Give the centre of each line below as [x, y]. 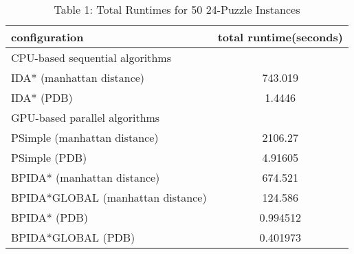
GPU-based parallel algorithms [86, 117]
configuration [47, 37]
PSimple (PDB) [49, 157]
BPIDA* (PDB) [50, 217]
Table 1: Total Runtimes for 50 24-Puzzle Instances [177, 9]
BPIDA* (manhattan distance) [86, 177]
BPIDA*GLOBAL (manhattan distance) [109, 197]
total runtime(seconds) [280, 37]
